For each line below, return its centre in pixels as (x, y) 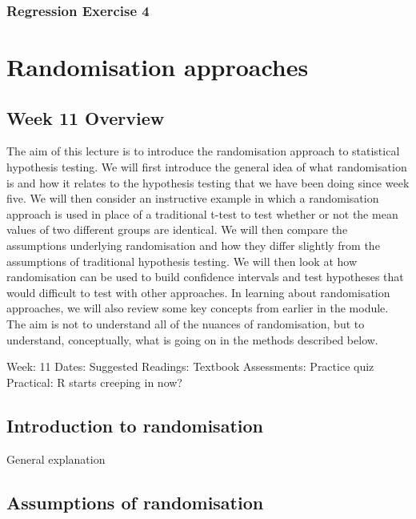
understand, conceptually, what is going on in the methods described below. (192, 339)
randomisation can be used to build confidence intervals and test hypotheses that (205, 277)
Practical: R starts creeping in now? (94, 382)
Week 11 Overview (86, 117)
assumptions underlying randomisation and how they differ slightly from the (193, 245)
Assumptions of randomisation (135, 502)
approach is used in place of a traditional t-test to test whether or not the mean (202, 213)
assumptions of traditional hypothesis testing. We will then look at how (182, 261)
